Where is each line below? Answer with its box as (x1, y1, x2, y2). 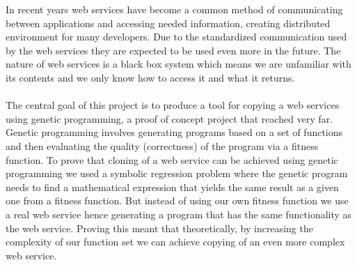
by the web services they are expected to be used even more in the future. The (6, 43, 341, 57)
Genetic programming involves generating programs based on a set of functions (6, 125, 343, 139)
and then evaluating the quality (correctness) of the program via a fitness (6, 138, 319, 153)
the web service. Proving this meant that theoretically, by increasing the (6, 220, 313, 235)
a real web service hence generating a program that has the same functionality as (6, 206, 352, 221)
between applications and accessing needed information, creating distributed (6, 15, 331, 30)
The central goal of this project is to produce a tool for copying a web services (6, 98, 340, 112)
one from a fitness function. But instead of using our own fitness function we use (6, 193, 349, 208)
